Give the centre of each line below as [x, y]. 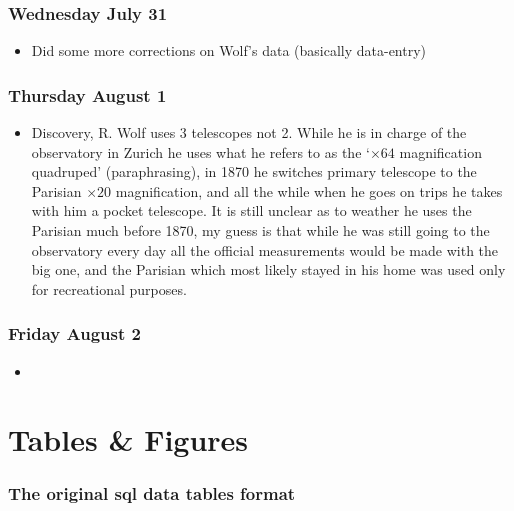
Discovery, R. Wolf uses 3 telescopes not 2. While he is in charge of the [249, 132]
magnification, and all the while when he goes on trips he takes [309, 190]
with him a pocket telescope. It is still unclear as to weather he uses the [251, 210]
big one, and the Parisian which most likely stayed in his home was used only [268, 269]
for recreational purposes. [109, 288]
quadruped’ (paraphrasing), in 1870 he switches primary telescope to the [254, 171]
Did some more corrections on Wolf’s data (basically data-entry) [229, 50]
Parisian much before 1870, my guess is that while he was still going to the [260, 230]
